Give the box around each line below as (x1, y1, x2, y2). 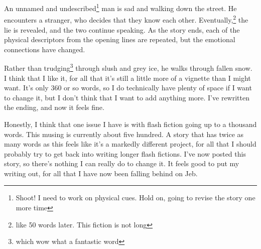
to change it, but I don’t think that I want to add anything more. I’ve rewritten (4, 92, 249, 102)
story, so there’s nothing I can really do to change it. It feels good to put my (4, 158, 239, 169)
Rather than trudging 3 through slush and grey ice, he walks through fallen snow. (4, 61, 252, 73)
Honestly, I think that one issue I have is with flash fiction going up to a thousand (4, 118, 257, 129)
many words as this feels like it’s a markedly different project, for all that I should (4, 139, 256, 149)
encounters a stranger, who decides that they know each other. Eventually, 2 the (4, 13, 248, 25)
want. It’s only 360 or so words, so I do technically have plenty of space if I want (4, 82, 252, 93)
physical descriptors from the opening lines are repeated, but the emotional (4, 34, 235, 45)
